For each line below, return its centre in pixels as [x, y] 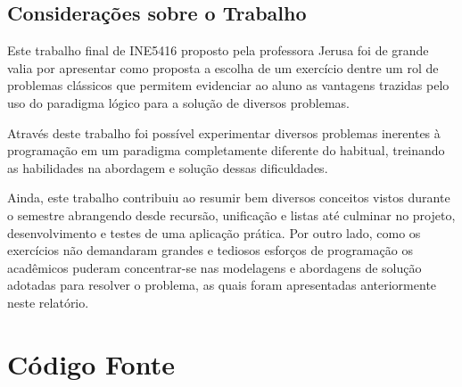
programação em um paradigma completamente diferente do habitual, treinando [226, 150]
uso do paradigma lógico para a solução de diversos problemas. [178, 102]
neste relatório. [48, 302]
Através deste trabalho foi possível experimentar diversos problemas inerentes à [224, 132]
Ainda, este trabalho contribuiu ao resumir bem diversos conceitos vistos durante [229, 198]
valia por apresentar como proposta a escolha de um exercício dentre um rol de [223, 67]
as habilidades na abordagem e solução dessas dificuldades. [168, 167]
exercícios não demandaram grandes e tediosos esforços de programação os [210, 250]
